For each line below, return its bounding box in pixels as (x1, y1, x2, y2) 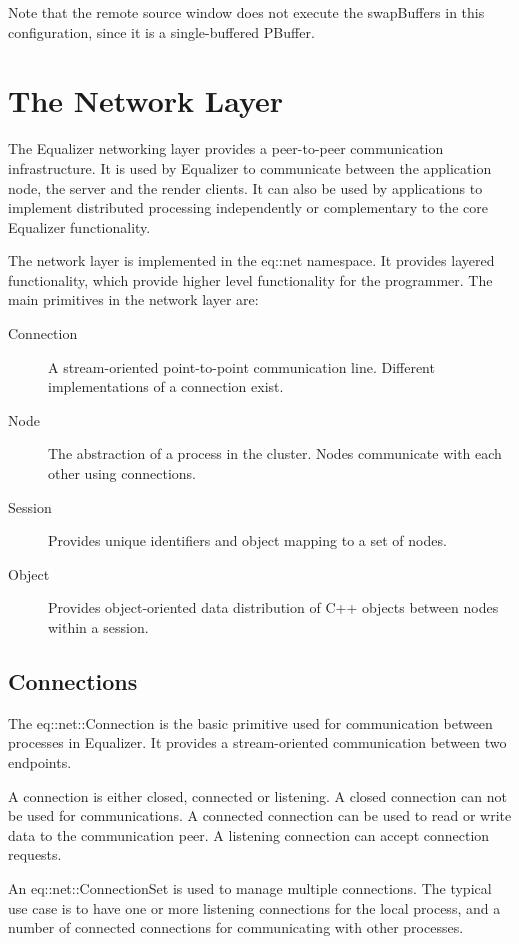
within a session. (48, 617, 149, 637)
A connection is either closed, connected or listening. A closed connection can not (8, 785, 507, 806)
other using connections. (48, 463, 196, 484)
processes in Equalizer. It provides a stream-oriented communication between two (8, 732, 507, 753)
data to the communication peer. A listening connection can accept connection (8, 824, 490, 845)
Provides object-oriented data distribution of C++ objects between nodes (48, 597, 499, 618)
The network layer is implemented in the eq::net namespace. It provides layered (8, 250, 495, 271)
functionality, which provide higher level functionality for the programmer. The (8, 269, 493, 290)
